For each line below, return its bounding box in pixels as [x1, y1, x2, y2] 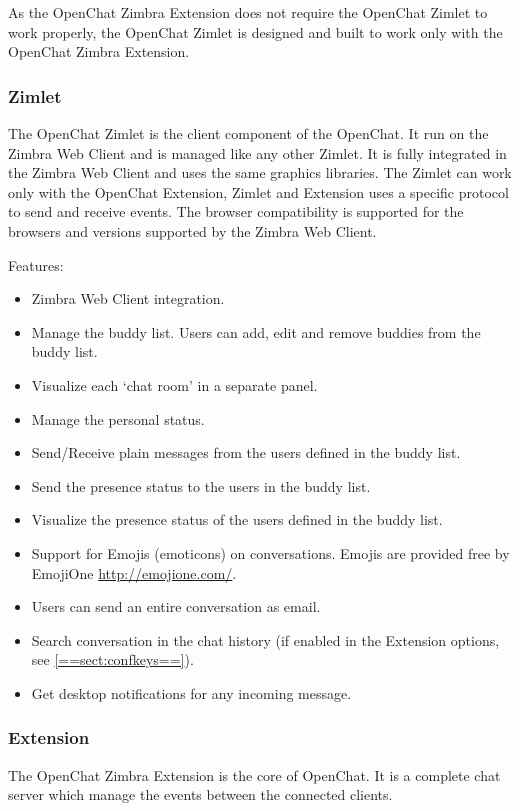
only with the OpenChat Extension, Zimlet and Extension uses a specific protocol [8, 181, 509, 202]
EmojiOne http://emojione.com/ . [31, 562, 237, 583]
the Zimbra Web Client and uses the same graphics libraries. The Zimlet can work [8, 162, 512, 183]
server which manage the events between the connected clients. [8, 784, 393, 805]
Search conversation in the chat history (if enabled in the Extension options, [31, 629, 500, 650]
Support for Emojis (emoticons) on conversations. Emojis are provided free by [31, 542, 510, 563]
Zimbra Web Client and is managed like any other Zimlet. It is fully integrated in [8, 142, 507, 163]
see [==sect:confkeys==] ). [31, 649, 194, 670]
